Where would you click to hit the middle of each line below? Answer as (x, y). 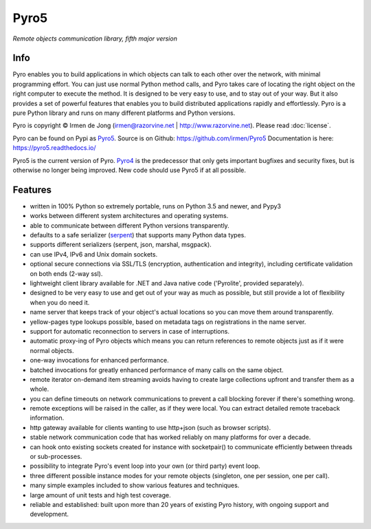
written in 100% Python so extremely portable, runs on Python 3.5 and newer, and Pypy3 (156, 206)
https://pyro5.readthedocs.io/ (54, 148)
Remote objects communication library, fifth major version (95, 39)
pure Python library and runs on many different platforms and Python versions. (124, 113)
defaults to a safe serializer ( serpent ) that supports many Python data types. (138, 235)
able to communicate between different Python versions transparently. (130, 225)
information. (47, 418)
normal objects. (52, 350)
